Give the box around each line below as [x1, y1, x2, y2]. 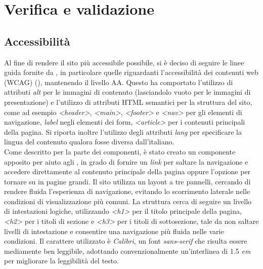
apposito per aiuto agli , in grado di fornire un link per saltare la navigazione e [4, 156, 248, 167]
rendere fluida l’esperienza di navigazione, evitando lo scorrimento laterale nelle [4, 186, 250, 197]
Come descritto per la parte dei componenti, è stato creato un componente [4, 146, 236, 157]
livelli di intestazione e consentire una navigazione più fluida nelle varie [4, 225, 224, 236]
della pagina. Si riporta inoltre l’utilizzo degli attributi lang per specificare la [4, 126, 242, 137]
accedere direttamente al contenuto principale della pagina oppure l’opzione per [4, 166, 251, 177]
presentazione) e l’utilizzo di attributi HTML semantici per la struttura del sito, [4, 96, 252, 107]
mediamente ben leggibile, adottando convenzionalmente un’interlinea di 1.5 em [4, 245, 251, 256]
